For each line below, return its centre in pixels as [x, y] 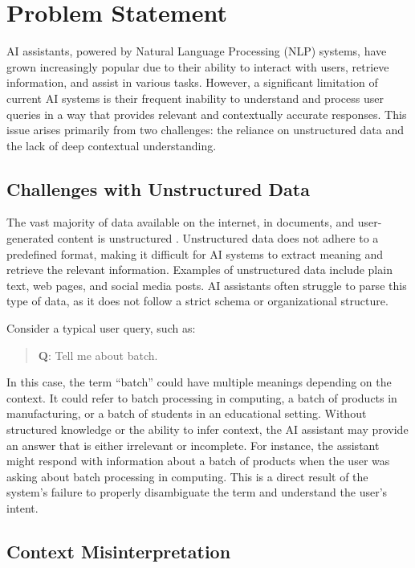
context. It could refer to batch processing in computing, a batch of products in [202, 397]
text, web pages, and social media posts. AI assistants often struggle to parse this [207, 285]
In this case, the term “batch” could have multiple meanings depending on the [199, 382]
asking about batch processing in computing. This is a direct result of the [187, 476]
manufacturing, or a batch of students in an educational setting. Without [187, 413]
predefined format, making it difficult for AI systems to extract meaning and [195, 253]
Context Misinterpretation [119, 551]
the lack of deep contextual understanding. [112, 145]
